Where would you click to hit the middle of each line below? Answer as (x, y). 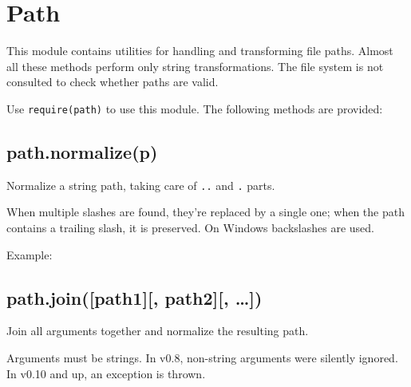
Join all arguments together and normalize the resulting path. (158, 331)
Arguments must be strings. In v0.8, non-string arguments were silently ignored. (202, 357)
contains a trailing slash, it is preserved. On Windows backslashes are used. (190, 228)
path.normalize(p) (82, 151)
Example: (30, 254)
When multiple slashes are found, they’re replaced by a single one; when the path (205, 212)
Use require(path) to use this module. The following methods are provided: (195, 108)
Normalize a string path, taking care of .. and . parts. (141, 185)
